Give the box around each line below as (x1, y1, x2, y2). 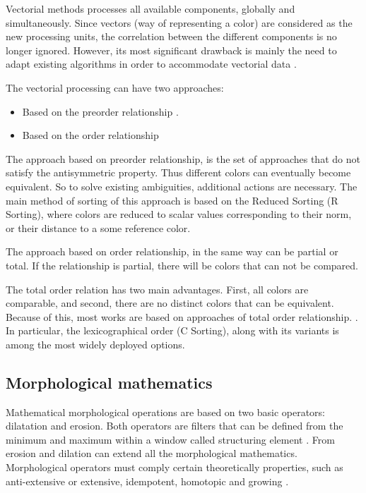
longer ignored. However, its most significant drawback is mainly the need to (6, 42, 337, 57)
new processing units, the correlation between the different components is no (6, 29, 337, 44)
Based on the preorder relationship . (22, 104, 179, 118)
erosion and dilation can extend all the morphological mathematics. (6, 446, 297, 461)
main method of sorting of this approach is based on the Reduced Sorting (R (6, 193, 338, 207)
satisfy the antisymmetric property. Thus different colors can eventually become (6, 165, 351, 180)
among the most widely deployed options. (6, 336, 185, 351)
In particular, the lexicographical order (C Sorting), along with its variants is (6, 323, 339, 338)
